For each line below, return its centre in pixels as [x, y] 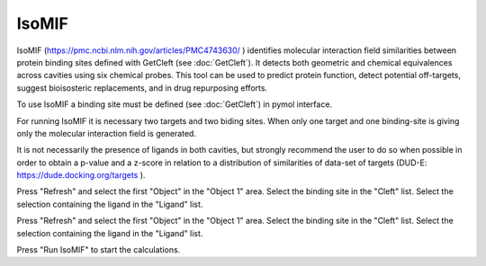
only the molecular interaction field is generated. [107, 133]
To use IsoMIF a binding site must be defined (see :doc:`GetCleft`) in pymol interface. [175, 104]
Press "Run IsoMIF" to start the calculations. [99, 250]
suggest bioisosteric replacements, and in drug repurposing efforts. [142, 88]
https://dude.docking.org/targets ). [81, 175]
